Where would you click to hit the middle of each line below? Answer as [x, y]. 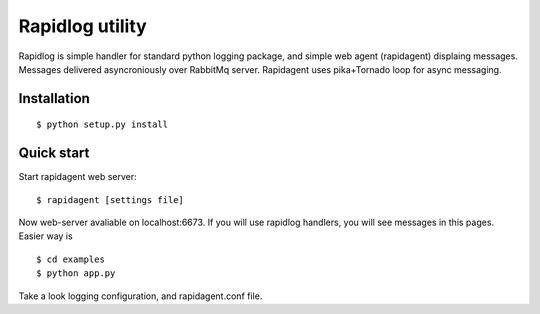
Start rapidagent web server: [77, 177]
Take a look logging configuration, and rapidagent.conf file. [140, 296]
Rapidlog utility [82, 26]
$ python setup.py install [102, 124]
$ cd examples [70, 259]
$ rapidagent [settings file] [110, 199]
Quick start [54, 153]
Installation [54, 98]
